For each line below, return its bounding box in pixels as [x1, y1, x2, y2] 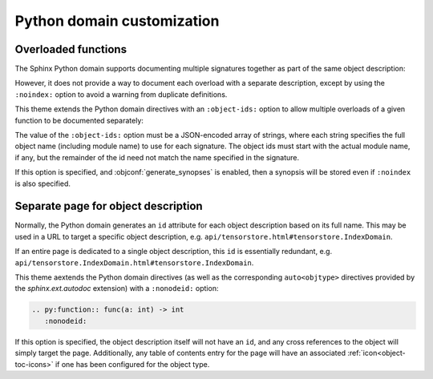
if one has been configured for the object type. [55, 359, 210, 369]
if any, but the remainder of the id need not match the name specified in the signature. [14, 152, 300, 162]
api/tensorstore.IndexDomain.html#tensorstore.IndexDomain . [14, 257, 254, 268]
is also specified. [14, 179, 71, 188]
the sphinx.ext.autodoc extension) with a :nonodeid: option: [14, 284, 219, 293]
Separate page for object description [14, 200, 204, 213]
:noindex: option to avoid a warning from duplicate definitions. [14, 89, 228, 99]
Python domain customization [14, 12, 220, 30]
